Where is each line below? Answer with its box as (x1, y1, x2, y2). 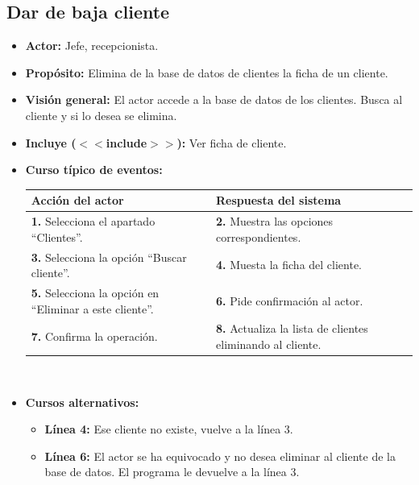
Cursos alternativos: (25, 393, 139, 410)
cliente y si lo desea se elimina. (25, 106, 177, 123)
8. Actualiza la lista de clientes (216, 320, 368, 337)
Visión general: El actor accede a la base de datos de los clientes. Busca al (25, 91, 403, 108)
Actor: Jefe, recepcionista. (25, 37, 159, 54)
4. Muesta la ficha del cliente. (216, 256, 363, 273)
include (106, 134, 147, 151)
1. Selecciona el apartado (31, 213, 156, 230)
